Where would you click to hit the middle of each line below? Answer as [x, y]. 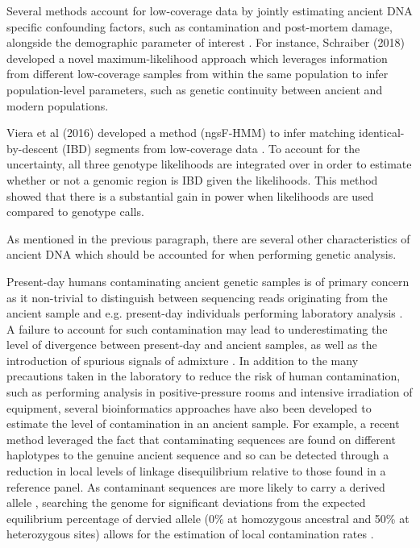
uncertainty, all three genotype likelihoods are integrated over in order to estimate [209, 164]
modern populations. [58, 105]
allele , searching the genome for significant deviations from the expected [186, 502]
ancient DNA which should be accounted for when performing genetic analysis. [202, 254]
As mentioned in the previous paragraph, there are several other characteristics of [208, 238]
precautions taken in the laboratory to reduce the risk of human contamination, [204, 376]
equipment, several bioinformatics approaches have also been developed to [189, 407]
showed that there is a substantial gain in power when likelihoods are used [190, 195]
